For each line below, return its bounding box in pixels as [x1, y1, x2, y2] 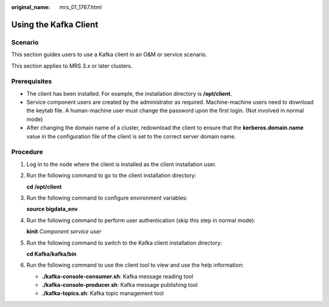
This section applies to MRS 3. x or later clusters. [11, 62, 133, 70]
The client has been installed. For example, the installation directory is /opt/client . [26, 90, 233, 97]
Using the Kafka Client [11, 19, 99, 30]
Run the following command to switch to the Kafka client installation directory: [26, 239, 222, 247]
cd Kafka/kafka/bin [26, 250, 77, 258]
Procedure [11, 148, 43, 156]
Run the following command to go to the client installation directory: [26, 172, 197, 179]
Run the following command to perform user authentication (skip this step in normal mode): [26, 217, 256, 224]
